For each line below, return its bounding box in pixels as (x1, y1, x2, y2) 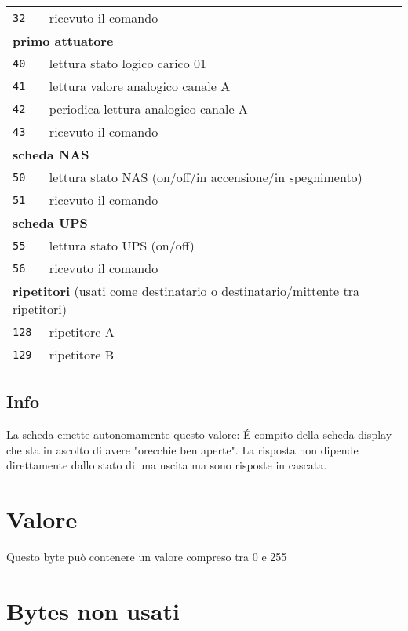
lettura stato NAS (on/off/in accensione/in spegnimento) (49, 168, 362, 186)
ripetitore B (49, 345, 114, 363)
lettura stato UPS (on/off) (49, 236, 195, 254)
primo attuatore (13, 31, 114, 49)
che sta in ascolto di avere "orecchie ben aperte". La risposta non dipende (6, 441, 359, 458)
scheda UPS (13, 213, 88, 232)
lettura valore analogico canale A (49, 77, 231, 95)
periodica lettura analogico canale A (49, 100, 248, 118)
